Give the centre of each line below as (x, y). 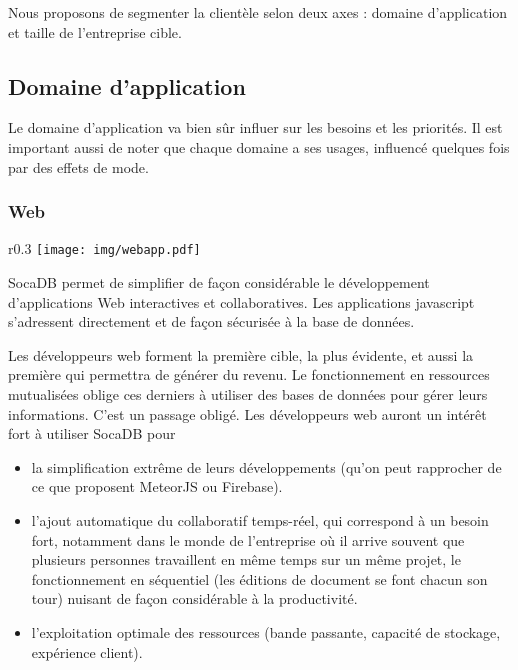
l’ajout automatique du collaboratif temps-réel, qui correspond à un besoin (260, 519)
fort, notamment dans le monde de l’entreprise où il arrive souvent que (248, 539)
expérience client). (87, 651)
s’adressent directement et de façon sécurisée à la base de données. (211, 321)
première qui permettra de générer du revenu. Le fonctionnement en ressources (249, 374)
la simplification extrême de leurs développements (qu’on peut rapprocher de (266, 466)
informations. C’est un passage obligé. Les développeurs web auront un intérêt (247, 413)
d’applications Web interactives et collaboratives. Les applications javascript (241, 301)
